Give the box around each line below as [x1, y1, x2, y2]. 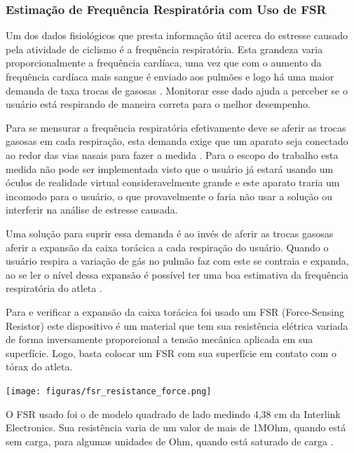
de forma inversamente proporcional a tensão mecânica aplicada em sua [6, 332, 313, 347]
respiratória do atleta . [6, 281, 102, 295]
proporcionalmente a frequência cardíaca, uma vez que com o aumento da [6, 55, 322, 70]
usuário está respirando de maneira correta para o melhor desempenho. [6, 97, 311, 111]
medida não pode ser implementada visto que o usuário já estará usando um [6, 161, 334, 176]
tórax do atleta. [6, 359, 73, 374]
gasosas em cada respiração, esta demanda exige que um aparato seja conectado [6, 134, 348, 148]
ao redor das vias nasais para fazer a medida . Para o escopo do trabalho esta [6, 147, 339, 162]
